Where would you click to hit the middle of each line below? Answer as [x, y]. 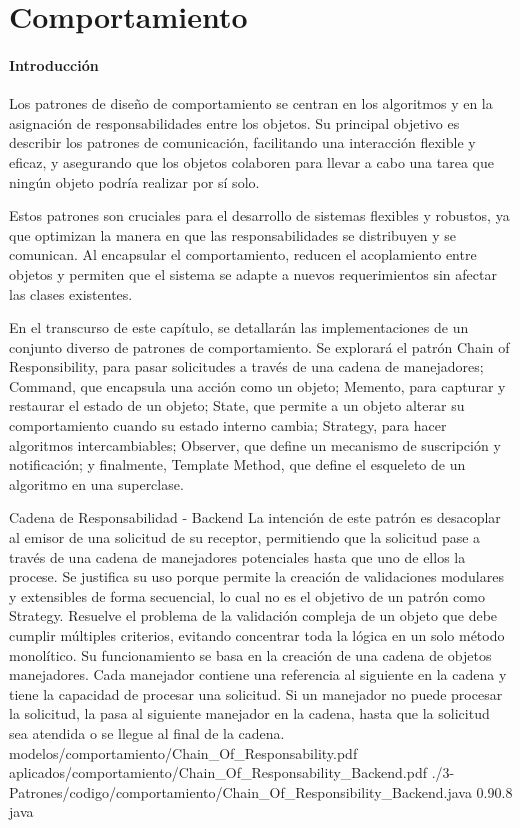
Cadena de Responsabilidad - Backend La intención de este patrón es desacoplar [255, 517]
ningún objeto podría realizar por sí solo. [134, 181]
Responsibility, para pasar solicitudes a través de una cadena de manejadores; [246, 366]
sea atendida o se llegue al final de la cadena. [147, 732]
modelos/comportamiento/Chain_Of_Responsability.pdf [183, 752]
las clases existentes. [71, 293]
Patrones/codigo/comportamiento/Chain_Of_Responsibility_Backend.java [240, 791]
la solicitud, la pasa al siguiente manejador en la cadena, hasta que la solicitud [249, 713]
